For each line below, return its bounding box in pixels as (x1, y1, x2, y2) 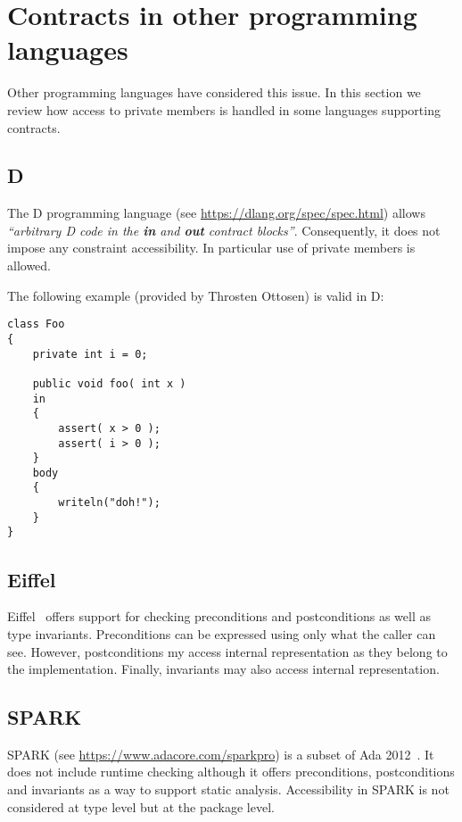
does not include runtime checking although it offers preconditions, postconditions (7, 762, 455, 781)
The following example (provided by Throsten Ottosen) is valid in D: (7, 286, 384, 304)
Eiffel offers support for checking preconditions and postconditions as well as (7, 607, 431, 626)
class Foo (7, 318, 65, 331)
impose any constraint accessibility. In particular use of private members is (7, 238, 416, 257)
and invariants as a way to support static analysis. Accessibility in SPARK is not (7, 780, 450, 799)
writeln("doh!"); (58, 496, 161, 510)
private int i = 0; (32, 347, 148, 361)
